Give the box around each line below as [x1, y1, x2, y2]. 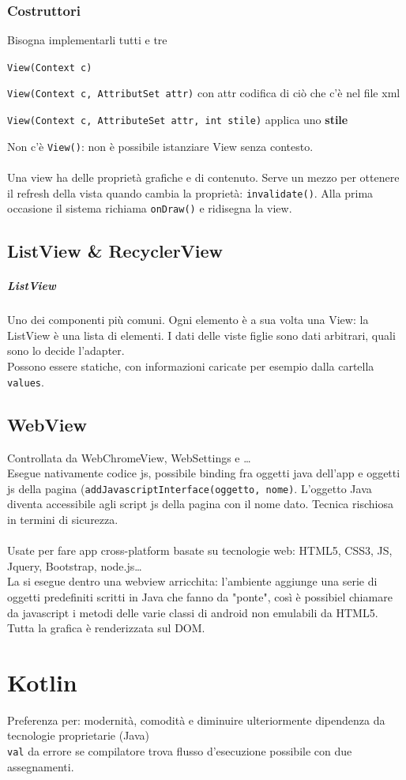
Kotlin [7, 665, 77, 698]
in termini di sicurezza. [7, 511, 118, 527]
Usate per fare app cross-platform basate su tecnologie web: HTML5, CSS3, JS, [7, 542, 393, 559]
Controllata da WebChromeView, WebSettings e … [7, 449, 251, 465]
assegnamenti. [7, 758, 74, 774]
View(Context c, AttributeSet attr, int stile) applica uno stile [7, 111, 348, 128]
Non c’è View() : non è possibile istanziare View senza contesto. [7, 138, 314, 154]
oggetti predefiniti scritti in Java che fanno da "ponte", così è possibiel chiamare [7, 588, 393, 605]
